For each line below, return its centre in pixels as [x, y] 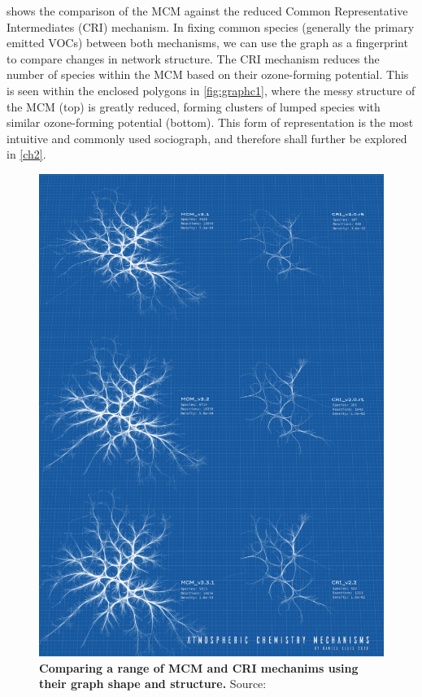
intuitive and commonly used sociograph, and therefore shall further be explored [207, 138]
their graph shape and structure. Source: [153, 684]
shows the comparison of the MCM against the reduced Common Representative [207, 11]
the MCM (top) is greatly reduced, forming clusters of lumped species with [194, 106]
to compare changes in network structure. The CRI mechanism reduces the [193, 58]
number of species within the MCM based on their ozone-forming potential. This [208, 74]
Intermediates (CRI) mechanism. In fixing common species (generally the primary [211, 26]
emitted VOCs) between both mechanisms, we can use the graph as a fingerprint [207, 43]
